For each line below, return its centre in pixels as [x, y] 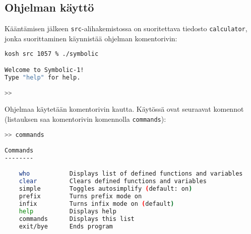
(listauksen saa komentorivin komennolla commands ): [85, 119]
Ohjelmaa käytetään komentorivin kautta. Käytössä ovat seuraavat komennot [124, 109]
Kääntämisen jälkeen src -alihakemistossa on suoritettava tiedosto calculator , [126, 28]
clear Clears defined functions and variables [113, 181]
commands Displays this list [77, 219]
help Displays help [68, 211]
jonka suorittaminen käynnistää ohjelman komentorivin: [91, 38]
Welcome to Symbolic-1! [44, 70]
